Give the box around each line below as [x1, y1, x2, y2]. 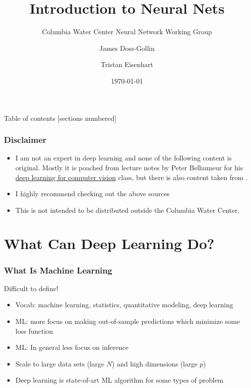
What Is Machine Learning [4, 264, 112, 276]
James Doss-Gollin [99, 43, 155, 53]
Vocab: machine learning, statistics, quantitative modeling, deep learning [15, 299, 233, 310]
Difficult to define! [4, 283, 59, 293]
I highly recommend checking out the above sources [15, 188, 170, 199]
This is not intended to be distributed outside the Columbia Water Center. [15, 205, 240, 215]
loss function [15, 325, 53, 336]
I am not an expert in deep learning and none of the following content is [15, 153, 232, 163]
